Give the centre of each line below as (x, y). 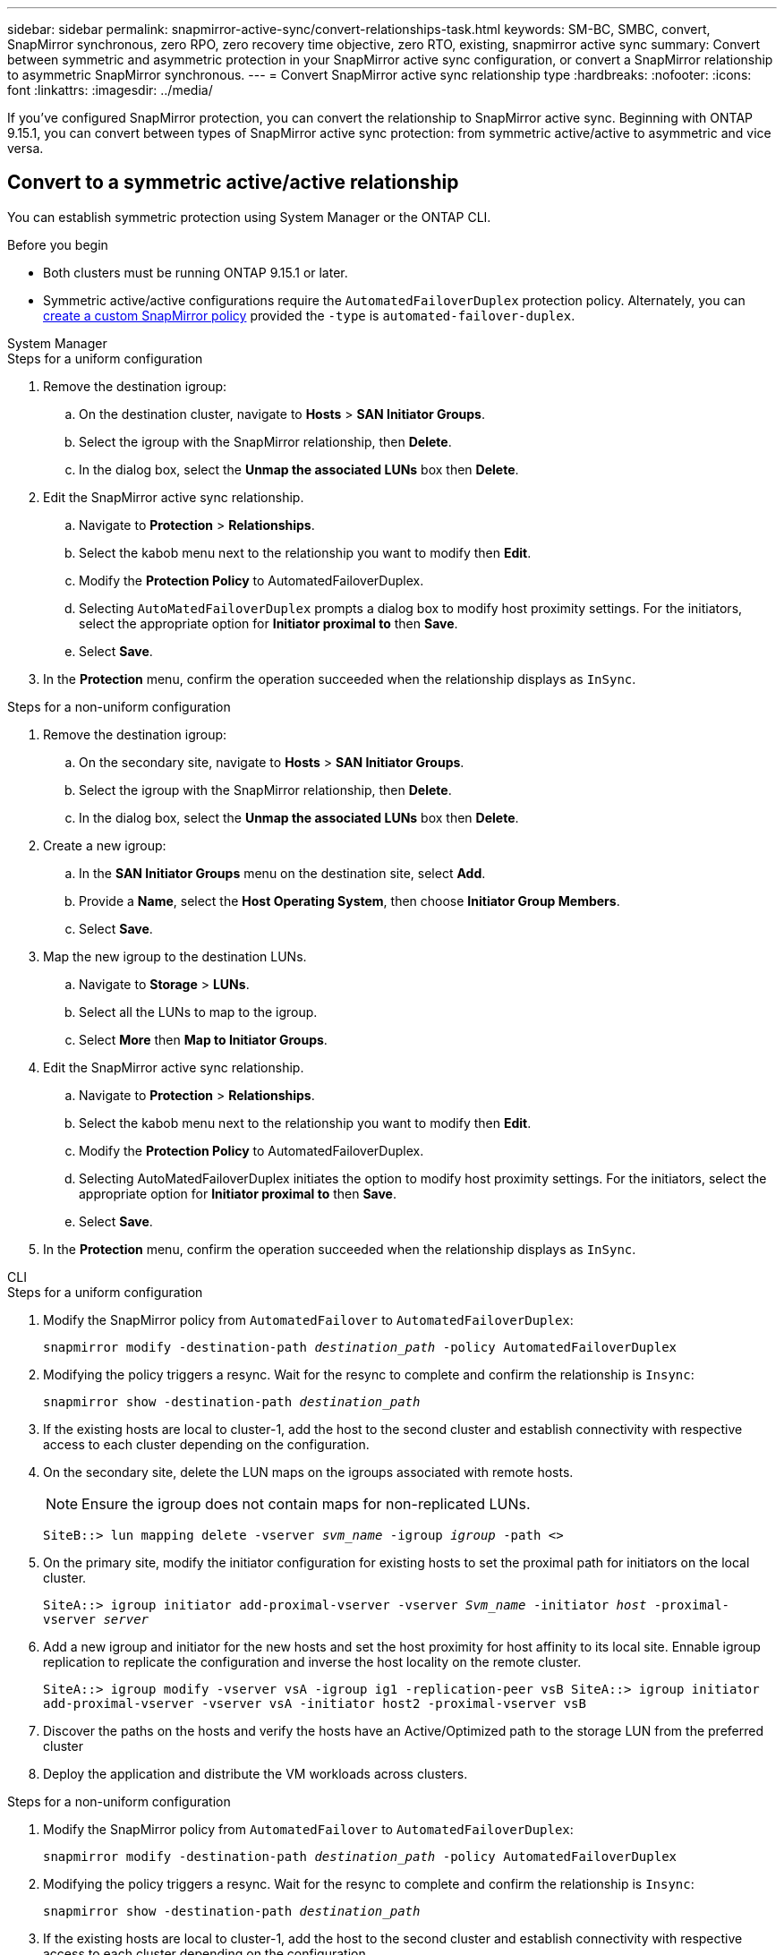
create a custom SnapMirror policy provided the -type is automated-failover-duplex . (309, 315)
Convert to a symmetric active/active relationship (233, 183)
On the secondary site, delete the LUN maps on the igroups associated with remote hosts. (308, 1472)
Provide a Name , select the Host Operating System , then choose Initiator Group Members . (349, 901)
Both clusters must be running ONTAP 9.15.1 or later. (196, 272)
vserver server (96, 1619)
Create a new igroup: (105, 845)
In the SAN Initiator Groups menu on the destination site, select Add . (282, 873)
